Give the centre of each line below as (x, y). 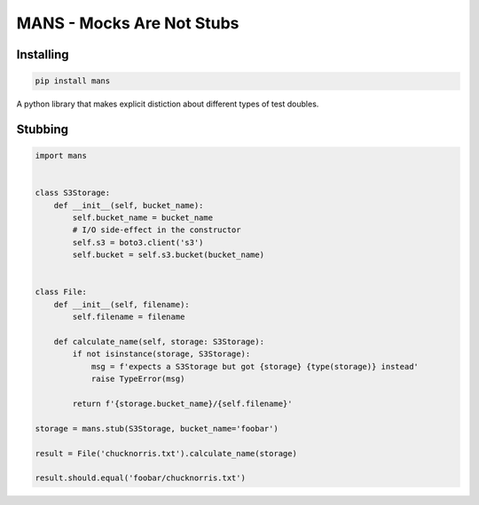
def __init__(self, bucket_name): (129, 205)
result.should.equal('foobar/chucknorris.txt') (140, 478)
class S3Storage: (73, 193)
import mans (61, 156)
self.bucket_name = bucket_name (142, 218)
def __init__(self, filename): (122, 304)
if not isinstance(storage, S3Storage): (161, 354)
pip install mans (73, 81)
